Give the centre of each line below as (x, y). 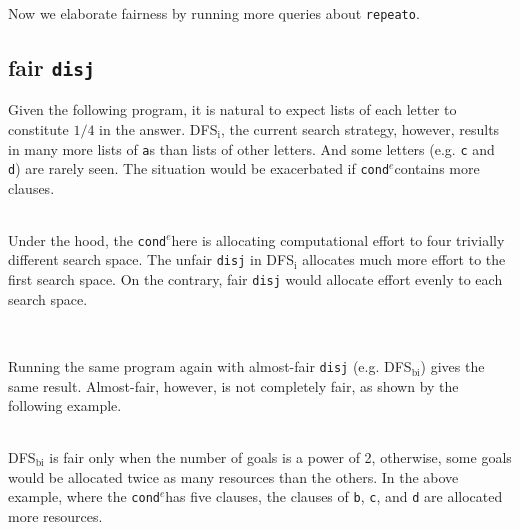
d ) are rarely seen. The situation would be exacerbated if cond (199, 168)
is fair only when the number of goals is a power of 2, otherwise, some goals (280, 456)
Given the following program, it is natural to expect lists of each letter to (232, 109)
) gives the (452, 366)
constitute (38, 129)
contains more (437, 168)
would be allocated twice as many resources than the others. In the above (233, 476)
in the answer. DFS (158, 129)
